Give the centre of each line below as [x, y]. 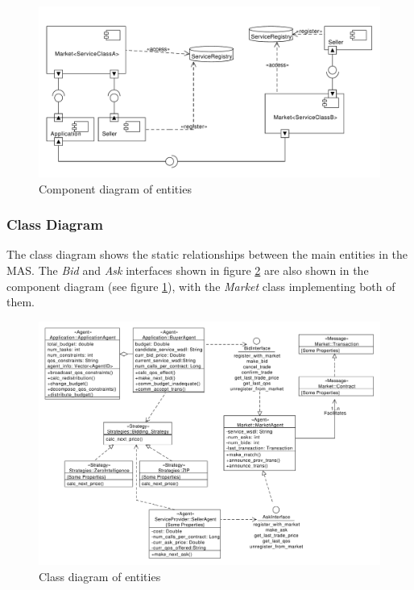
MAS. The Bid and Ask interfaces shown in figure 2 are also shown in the [188, 270]
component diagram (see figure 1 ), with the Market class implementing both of [201, 286]
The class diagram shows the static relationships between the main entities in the [207, 254]
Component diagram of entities [115, 188]
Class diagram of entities [100, 577]
